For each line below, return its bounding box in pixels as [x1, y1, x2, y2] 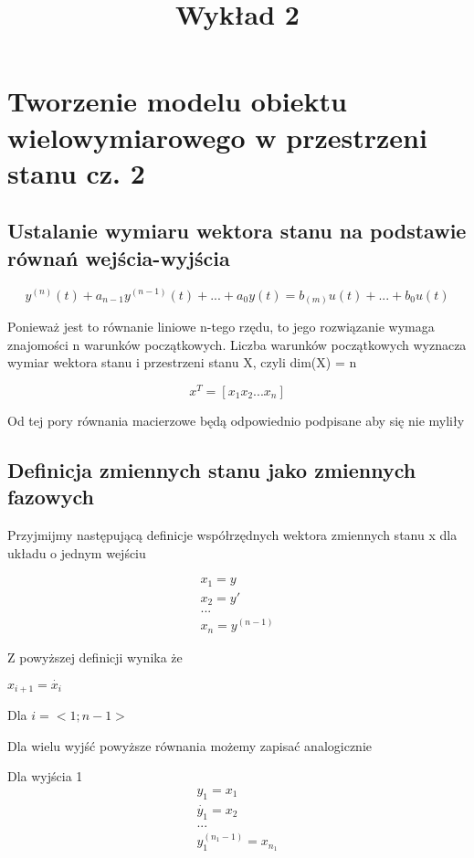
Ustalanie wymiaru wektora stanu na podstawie [7, 217, 467, 245]
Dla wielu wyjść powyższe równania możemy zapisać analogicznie [7, 736, 373, 755]
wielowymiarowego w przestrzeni [7, 118, 427, 155]
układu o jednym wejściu [7, 543, 146, 562]
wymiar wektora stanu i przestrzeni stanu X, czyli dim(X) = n [7, 353, 357, 372]
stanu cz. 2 [7, 154, 145, 191]
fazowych [7, 482, 94, 511]
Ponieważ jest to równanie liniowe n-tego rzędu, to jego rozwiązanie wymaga [7, 317, 435, 336]
